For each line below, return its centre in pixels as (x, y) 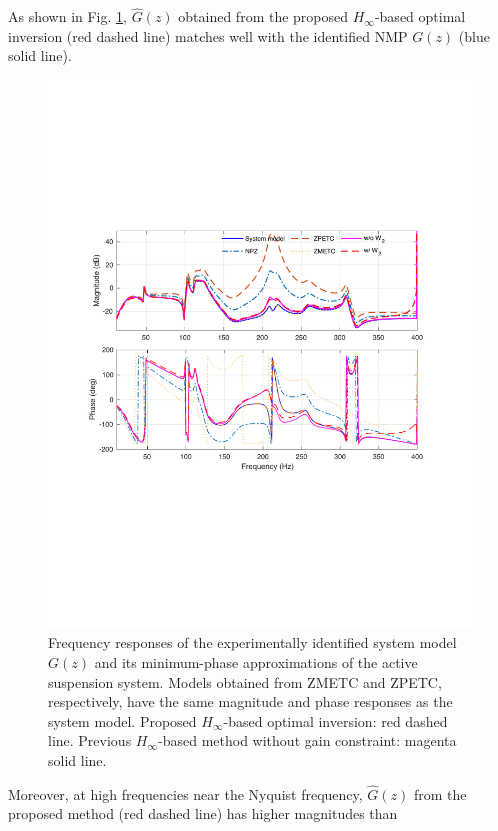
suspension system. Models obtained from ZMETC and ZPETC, (245, 681)
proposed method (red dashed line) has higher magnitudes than (203, 813)
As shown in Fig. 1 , (67, 16)
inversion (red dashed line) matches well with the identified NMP (208, 35)
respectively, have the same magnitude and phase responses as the (250, 701)
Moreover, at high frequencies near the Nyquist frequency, (185, 793)
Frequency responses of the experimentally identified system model (252, 642)
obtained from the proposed (263, 16)
